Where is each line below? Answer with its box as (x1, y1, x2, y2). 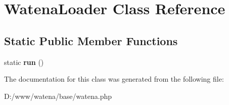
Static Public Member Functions (4, 32, 178, 48)
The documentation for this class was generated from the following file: (4, 74, 224, 84)
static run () (4, 56, 44, 67)
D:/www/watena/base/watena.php (4, 90, 112, 101)
